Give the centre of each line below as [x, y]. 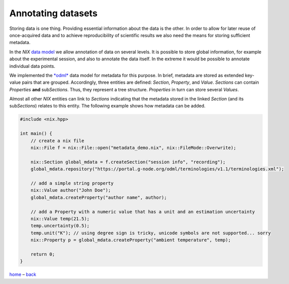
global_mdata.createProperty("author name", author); [99, 197]
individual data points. [32, 66]
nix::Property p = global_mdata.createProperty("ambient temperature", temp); [131, 240]
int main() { [36, 134]
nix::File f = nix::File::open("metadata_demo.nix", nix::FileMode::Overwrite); [133, 148]
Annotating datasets [53, 13]
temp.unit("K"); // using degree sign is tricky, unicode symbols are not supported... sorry [151, 233]
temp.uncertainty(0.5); [60, 226]
